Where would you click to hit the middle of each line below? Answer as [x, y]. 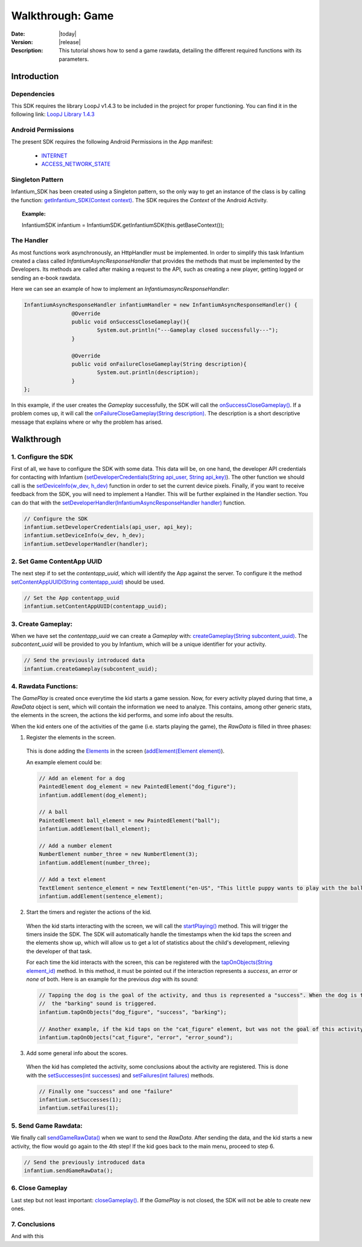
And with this [27, 1236]
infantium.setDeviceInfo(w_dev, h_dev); [84, 535]
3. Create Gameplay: [42, 623]
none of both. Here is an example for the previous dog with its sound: [112, 979]
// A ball [53, 812]
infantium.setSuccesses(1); [80, 1100]
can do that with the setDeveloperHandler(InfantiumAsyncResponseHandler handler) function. [128, 502]
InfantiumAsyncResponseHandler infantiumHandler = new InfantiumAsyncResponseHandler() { [161, 305]
